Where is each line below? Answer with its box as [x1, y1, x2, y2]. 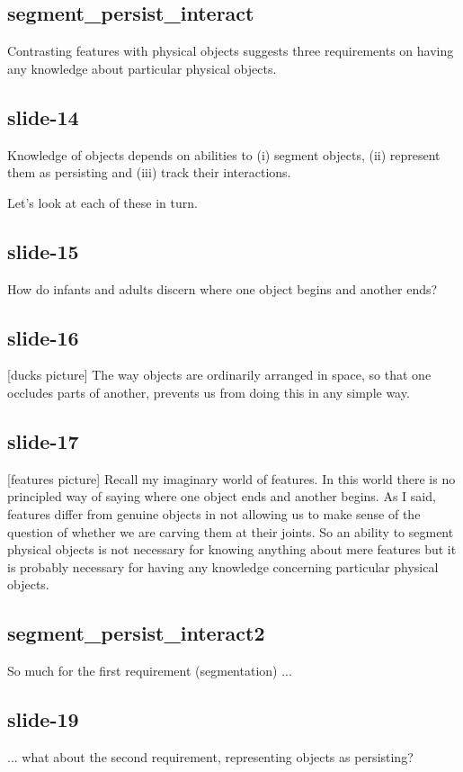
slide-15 [7, 237, 79, 265]
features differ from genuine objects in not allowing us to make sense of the [7, 504, 421, 523]
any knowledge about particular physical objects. [7, 58, 277, 77]
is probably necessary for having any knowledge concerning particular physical [7, 557, 439, 576]
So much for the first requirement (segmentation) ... [7, 661, 292, 680]
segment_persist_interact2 [7, 619, 265, 647]
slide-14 [7, 103, 79, 130]
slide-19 [7, 705, 79, 733]
